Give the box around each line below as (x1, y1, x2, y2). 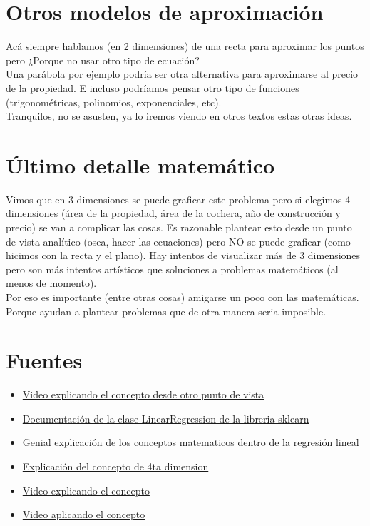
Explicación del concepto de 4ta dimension (22, 459, 209, 474)
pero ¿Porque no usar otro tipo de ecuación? (6, 52, 200, 67)
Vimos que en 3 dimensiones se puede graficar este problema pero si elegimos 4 (6, 191, 351, 206)
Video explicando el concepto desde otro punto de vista (22, 387, 264, 402)
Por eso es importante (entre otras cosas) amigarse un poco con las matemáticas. (6, 289, 359, 304)
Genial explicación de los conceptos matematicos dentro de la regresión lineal (22, 435, 359, 450)
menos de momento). (6, 275, 97, 290)
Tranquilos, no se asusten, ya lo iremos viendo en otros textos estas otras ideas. (6, 108, 352, 123)
